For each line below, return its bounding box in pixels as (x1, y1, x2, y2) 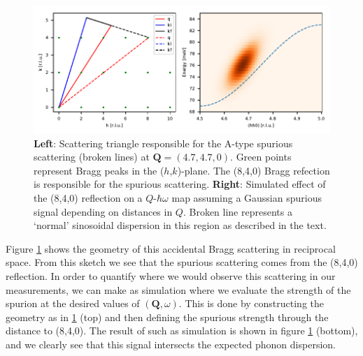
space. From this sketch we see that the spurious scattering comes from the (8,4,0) (6, 255, 358, 269)
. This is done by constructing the (178, 296, 325, 311)
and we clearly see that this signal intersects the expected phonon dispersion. (6, 337, 336, 352)
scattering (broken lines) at (34, 149, 150, 164)
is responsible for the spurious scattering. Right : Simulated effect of (34, 177, 326, 191)
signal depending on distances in (34, 204, 173, 218)
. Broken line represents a (183, 204, 292, 218)
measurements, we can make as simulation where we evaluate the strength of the (6, 282, 351, 297)
